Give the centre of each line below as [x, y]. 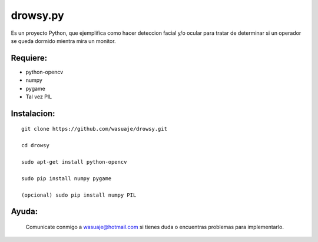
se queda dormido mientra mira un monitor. [63, 41]
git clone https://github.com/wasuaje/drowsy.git [95, 129]
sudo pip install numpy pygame [67, 178]
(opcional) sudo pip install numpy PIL [79, 195]
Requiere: [29, 58]
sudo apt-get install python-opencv [74, 162]
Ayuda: [24, 212]
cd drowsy [35, 145]
